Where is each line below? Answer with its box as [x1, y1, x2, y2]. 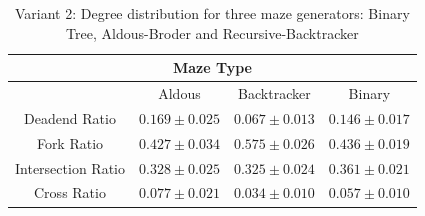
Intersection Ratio [15, 157, 125, 178]
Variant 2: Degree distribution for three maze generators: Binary [14, 3, 410, 23]
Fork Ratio [36, 132, 104, 153]
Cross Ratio [34, 182, 106, 203]
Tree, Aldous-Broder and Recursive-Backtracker [66, 22, 359, 43]
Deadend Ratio [24, 107, 116, 128]
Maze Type [172, 57, 252, 78]
